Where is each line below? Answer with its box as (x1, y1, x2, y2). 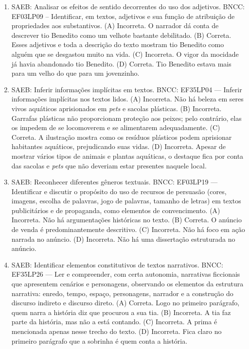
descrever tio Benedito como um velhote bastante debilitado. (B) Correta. (11, 30, 231, 40)
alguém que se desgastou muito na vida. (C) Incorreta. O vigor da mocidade (11, 49, 239, 59)
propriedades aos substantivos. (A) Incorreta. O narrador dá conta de (11, 20, 219, 31)
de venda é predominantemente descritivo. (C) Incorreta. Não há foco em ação (11, 224, 245, 234)
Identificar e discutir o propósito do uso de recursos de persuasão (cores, (11, 186, 227, 196)
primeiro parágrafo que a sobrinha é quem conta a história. (11, 335, 188, 346)
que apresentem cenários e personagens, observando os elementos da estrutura (11, 279, 244, 289)
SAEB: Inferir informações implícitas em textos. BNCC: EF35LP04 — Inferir (11, 84, 242, 94)
